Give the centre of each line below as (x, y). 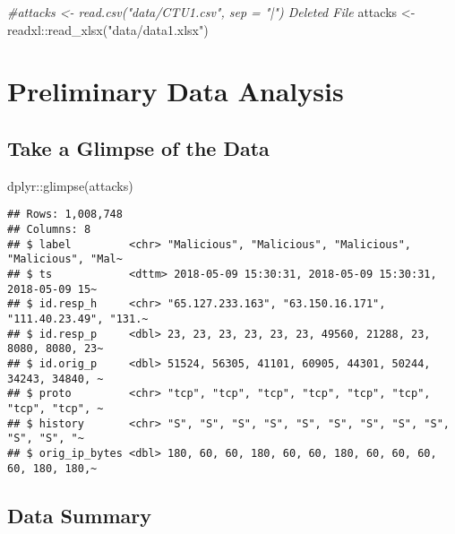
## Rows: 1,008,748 (65, 215)
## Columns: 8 (49, 230)
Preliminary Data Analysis (176, 91)
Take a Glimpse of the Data (138, 147)
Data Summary (79, 515)
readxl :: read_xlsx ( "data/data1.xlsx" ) (108, 29)
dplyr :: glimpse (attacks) (70, 185)
